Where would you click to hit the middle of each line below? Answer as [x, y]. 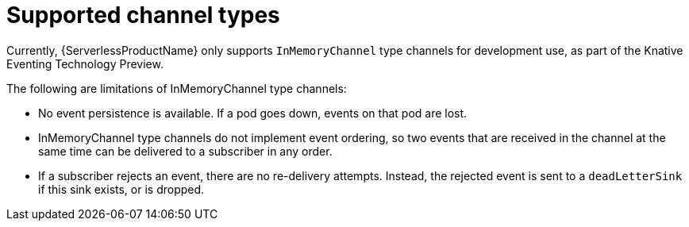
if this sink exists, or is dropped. [121, 189]
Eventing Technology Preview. [85, 63]
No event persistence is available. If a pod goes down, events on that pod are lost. [253, 113]
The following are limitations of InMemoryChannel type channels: [177, 88]
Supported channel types [143, 15]
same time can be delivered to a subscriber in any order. [185, 151]
